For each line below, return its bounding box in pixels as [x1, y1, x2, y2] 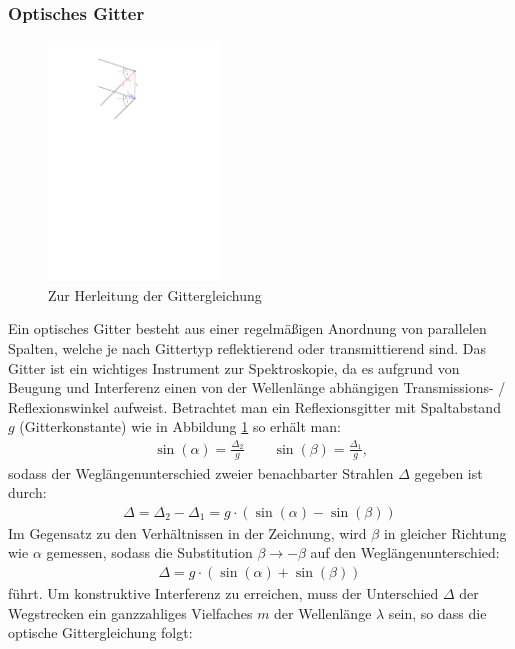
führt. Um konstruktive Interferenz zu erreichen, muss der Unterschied [8, 582, 439, 603]
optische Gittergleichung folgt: [8, 622, 193, 643]
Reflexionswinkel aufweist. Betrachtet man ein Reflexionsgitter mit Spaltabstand [8, 396, 501, 417]
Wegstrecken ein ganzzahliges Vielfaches [8, 602, 253, 623]
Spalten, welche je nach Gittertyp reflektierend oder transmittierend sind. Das [8, 337, 486, 358]
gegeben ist [414, 462, 483, 483]
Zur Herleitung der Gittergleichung [48, 284, 262, 305]
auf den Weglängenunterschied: [310, 542, 500, 563]
